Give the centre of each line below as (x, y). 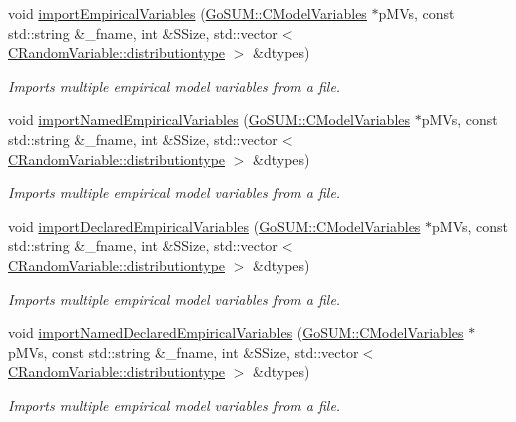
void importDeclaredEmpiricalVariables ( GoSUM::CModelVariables (214, 225)
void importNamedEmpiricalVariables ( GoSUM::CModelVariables (209, 119)
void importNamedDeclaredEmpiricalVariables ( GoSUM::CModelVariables (236, 332)
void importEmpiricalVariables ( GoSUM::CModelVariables (187, 13)
